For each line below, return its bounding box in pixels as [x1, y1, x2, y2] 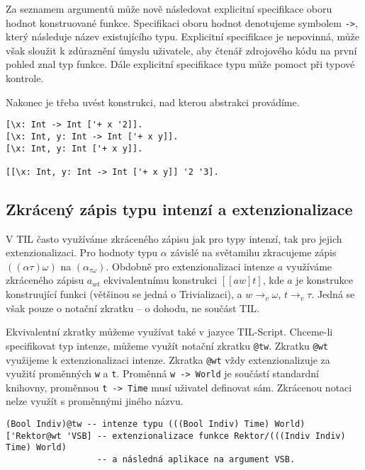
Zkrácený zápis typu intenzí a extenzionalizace [6, 197, 353, 219]
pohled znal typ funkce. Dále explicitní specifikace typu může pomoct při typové [6, 57, 355, 71]
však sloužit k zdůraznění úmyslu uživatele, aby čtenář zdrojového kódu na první [6, 42, 357, 57]
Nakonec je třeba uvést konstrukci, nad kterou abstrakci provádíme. [6, 94, 300, 109]
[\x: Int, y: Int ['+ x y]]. [6, 143, 143, 154]
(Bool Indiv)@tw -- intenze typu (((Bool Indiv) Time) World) [6, 419, 305, 430]
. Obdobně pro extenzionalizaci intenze [106, 258, 275, 273]
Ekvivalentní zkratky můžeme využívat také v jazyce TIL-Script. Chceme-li [6, 324, 333, 339]
